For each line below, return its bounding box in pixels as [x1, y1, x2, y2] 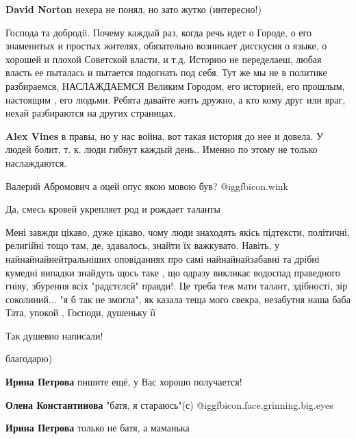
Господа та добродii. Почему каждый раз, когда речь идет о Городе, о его [5, 25, 311, 39]
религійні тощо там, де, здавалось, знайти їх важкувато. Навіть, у [5, 238, 280, 252]
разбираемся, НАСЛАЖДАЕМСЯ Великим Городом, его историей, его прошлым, [5, 78, 345, 93]
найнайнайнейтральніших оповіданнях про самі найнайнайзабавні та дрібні [5, 251, 320, 265]
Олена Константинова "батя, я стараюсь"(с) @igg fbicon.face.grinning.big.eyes [5, 397, 333, 412]
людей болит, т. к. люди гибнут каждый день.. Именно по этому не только [5, 142, 318, 156]
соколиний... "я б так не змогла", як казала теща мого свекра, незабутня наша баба [5, 292, 351, 306]
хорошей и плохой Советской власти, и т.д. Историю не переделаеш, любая [5, 51, 322, 66]
